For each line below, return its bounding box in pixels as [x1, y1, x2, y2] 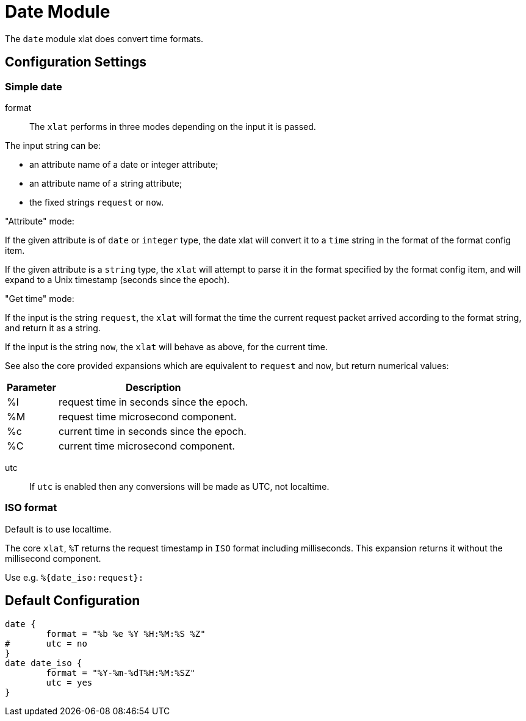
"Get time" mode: [5, 293, 74, 304]
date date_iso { [5, 658, 82, 668]
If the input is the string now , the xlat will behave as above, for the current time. [5, 341, 328, 352]
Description [125, 381, 181, 393]
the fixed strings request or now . [29, 196, 164, 207]
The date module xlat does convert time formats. [5, 33, 204, 44]
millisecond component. [5, 553, 101, 564]
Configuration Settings [5, 54, 147, 70]
